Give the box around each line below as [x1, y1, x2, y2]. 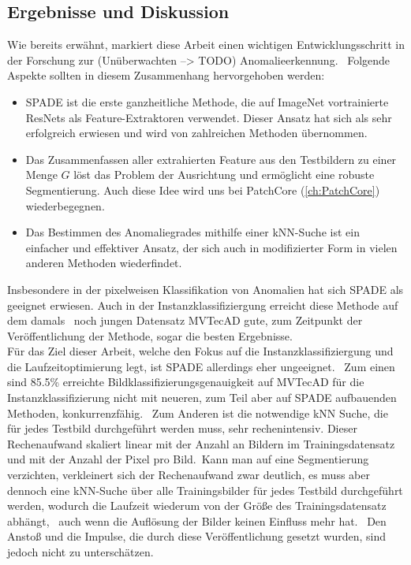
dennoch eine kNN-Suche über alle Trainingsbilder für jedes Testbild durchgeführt [7, 481, 403, 498]
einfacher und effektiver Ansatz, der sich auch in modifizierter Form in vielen [25, 239, 398, 255]
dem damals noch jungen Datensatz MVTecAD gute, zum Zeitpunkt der [7, 312, 363, 329]
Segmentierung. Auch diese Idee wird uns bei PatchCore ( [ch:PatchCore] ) [25, 181, 380, 198]
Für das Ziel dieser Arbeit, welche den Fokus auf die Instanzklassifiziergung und [7, 343, 394, 359]
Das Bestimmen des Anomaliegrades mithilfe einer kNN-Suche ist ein [25, 224, 360, 240]
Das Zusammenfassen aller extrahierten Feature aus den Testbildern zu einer [25, 151, 397, 167]
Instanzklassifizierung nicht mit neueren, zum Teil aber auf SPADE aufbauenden [7, 389, 397, 406]
